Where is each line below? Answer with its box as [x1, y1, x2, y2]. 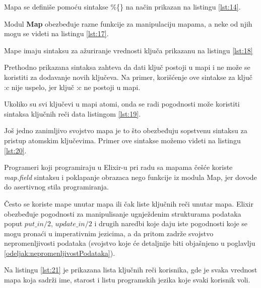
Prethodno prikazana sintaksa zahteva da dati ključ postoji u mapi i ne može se [4, 62, 250, 72]
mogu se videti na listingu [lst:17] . [4, 28, 109, 39]
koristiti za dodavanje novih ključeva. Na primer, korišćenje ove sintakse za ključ [4, 71, 252, 82]
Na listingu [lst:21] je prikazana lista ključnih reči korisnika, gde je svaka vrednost [4, 264, 257, 275]
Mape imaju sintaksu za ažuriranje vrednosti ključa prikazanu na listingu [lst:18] [4, 45, 253, 55]
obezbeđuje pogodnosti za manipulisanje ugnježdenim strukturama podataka [4, 208, 241, 219]
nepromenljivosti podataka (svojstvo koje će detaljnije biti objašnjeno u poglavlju [4, 238, 255, 248]
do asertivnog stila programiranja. [4, 181, 109, 192]
